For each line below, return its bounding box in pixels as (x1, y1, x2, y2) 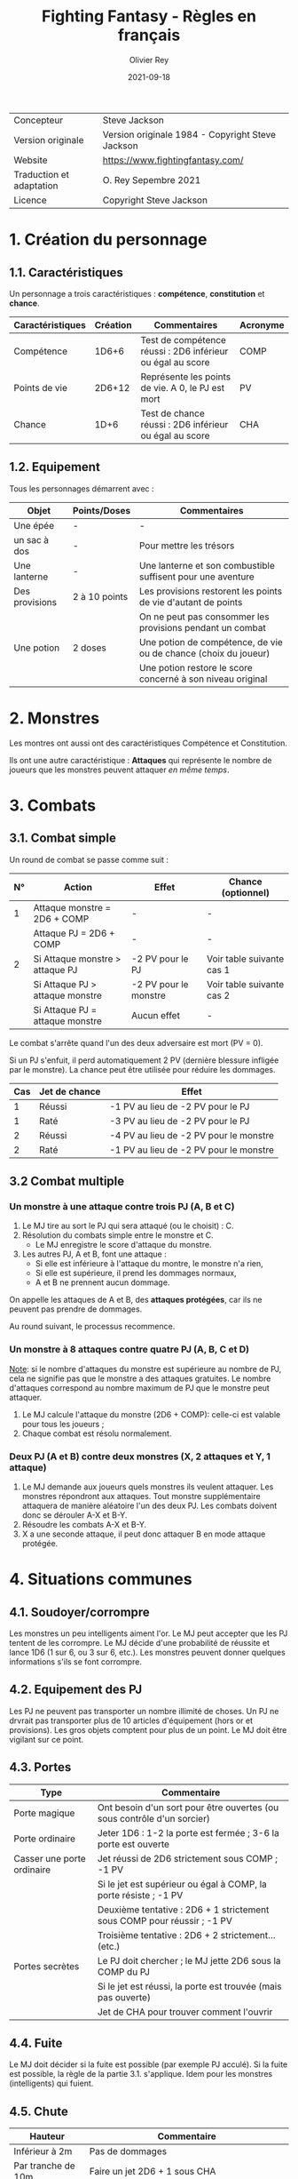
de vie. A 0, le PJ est (140, 381, 225, 394)
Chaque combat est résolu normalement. (21, 1428, 172, 1439)
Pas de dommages (89, 2145, 167, 2158)
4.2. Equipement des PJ (9, 1682, 143, 1697)
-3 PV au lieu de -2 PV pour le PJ (109, 1114, 250, 1127)
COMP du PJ (97, 1966, 151, 1978)
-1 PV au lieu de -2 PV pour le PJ (109, 1100, 250, 1113)
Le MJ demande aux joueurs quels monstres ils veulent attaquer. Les (21, 1481, 274, 1492)
